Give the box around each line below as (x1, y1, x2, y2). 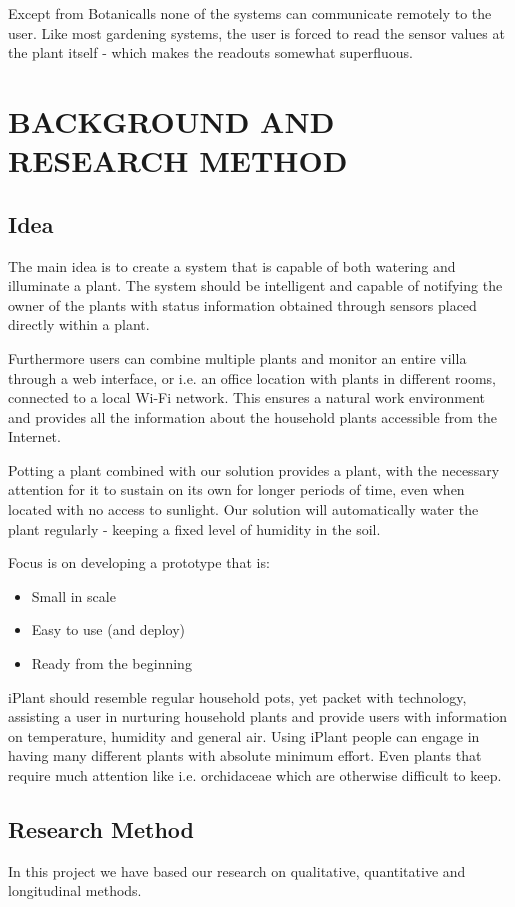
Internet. (8, 426, 61, 447)
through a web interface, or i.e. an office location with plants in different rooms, (8, 367, 497, 388)
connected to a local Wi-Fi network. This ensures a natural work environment (8, 387, 485, 408)
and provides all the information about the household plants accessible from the (8, 406, 497, 427)
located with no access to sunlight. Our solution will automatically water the (8, 499, 479, 520)
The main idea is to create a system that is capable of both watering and (8, 255, 456, 276)
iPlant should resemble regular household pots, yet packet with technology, (8, 686, 467, 707)
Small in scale (31, 585, 116, 606)
